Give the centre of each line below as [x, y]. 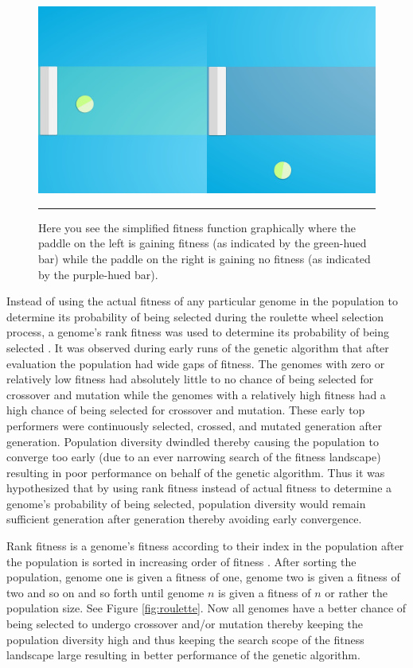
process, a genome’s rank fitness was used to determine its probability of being [198, 332]
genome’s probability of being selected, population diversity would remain [186, 503]
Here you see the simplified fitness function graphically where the [197, 227]
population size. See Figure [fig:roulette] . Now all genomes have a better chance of [206, 608]
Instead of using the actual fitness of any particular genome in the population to [202, 301]
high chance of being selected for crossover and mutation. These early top [186, 410]
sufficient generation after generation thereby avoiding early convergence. [184, 519]
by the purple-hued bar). [98, 274]
